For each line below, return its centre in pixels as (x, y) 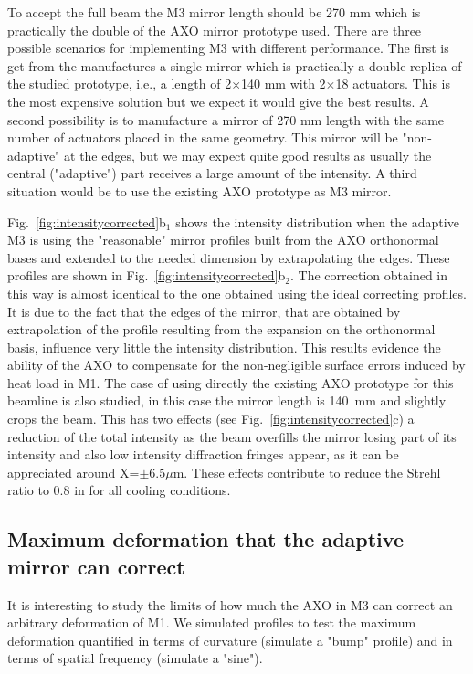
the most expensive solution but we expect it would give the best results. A (218, 101)
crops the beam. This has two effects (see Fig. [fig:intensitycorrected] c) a (211, 419)
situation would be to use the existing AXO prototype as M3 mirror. (200, 190)
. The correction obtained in (369, 275)
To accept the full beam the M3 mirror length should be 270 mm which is (214, 12)
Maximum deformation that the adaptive (205, 539)
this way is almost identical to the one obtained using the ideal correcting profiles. (237, 293)
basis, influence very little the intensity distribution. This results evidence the (224, 347)
